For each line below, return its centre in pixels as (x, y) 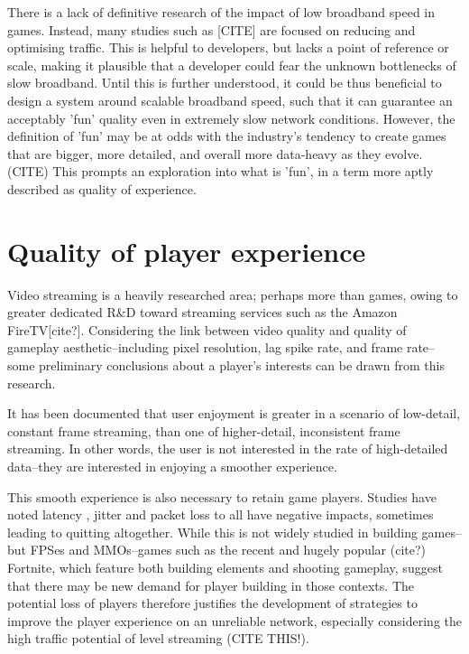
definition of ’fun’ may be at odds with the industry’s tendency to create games (227, 136)
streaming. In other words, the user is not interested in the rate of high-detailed (228, 448)
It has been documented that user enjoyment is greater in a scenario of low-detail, (234, 413)
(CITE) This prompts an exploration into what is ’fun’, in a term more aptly (221, 171)
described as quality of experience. (102, 188)
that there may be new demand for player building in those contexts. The (211, 585)
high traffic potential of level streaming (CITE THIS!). (158, 638)
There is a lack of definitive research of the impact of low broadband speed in (221, 12)
